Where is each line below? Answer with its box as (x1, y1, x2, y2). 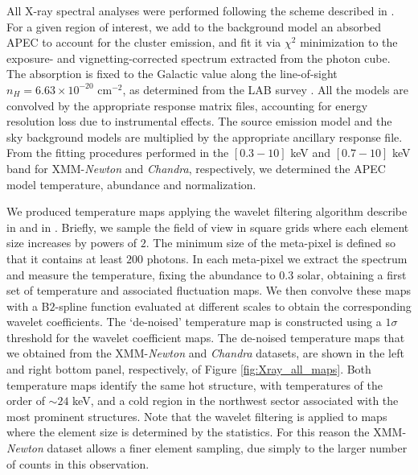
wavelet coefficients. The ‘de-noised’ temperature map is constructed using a (6, 313, 382, 330)
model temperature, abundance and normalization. (6, 176, 256, 192)
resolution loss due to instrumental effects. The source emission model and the (6, 113, 392, 130)
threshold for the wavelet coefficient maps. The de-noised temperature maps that (6, 328, 405, 345)
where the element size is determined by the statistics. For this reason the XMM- (6, 423, 407, 440)
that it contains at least (6, 250, 123, 266)
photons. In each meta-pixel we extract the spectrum (146, 250, 408, 266)
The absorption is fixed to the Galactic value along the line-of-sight (6, 65, 338, 82)
